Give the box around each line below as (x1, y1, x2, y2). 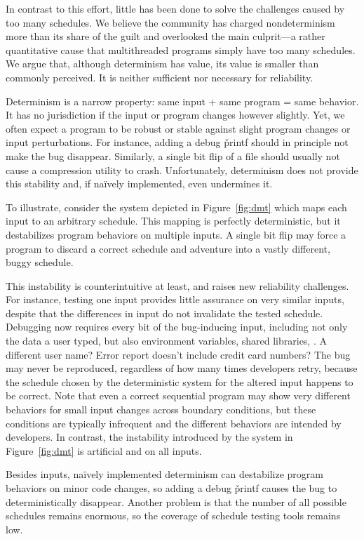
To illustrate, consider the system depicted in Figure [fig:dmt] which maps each (6, 199, 347, 214)
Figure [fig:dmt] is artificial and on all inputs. (6, 443, 202, 458)
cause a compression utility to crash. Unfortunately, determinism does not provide (6, 162, 358, 177)
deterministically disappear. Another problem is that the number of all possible (6, 494, 346, 509)
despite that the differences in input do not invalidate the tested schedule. (6, 305, 323, 320)
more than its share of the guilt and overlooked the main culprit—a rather (6, 29, 325, 44)
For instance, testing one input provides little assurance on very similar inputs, (6, 292, 344, 307)
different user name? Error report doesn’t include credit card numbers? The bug (6, 347, 351, 361)
